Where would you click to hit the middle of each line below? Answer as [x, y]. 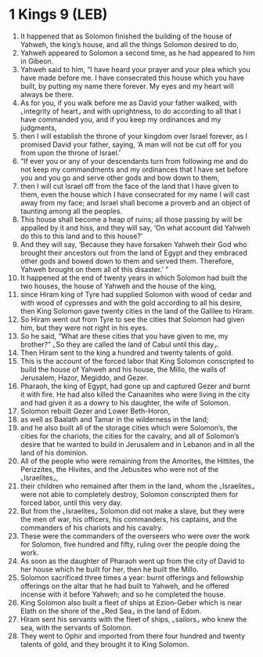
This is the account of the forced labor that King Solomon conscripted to [137, 361]
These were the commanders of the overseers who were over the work [135, 535]
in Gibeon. [37, 61]
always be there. [47, 94]
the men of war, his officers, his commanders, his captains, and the [129, 519]
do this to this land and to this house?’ [81, 236]
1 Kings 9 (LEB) [58, 15]
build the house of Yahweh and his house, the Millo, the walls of [123, 369]
